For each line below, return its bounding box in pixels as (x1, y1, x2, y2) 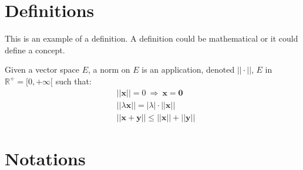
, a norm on (87, 63, 130, 76)
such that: (55, 74, 92, 87)
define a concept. (5, 43, 65, 56)
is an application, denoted (142, 63, 235, 76)
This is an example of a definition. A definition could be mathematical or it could (5, 32, 298, 45)
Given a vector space (5, 63, 79, 76)
